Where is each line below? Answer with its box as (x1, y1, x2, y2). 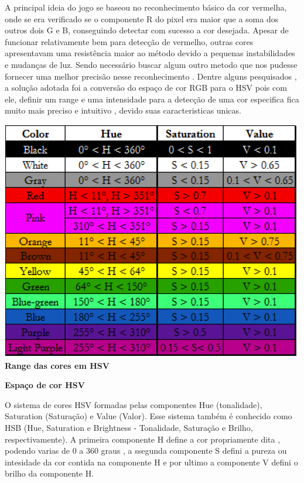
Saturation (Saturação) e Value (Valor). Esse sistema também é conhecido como (5, 410, 292, 422)
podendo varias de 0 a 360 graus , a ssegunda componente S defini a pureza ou (5, 444, 287, 457)
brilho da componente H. (5, 467, 94, 479)
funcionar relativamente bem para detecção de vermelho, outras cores (5, 35, 254, 47)
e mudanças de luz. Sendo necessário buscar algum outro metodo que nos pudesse (5, 58, 298, 70)
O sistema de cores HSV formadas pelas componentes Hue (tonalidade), (5, 398, 262, 410)
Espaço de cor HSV (5, 379, 85, 391)
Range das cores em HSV (5, 359, 110, 371)
